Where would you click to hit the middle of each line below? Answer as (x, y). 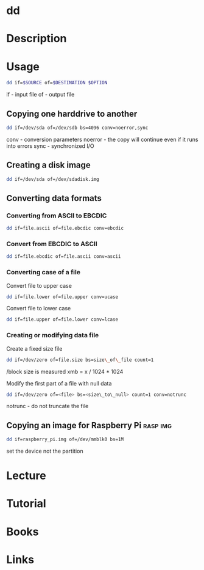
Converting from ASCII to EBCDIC (57, 216)
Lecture (26, 476)
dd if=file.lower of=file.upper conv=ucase (62, 297)
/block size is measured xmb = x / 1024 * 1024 (65, 371)
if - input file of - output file (40, 95)
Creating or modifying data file (53, 335)
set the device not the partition (45, 451)
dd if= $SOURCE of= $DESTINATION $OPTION (57, 83)
